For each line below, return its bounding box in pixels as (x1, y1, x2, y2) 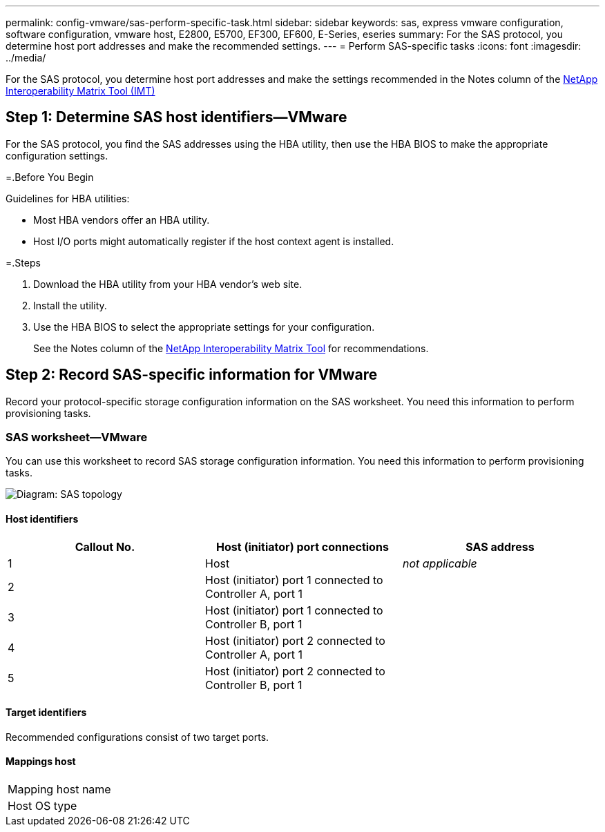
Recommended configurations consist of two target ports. (6, 731, 269, 743)
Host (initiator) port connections (216, 539, 389, 554)
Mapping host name (8, 782, 111, 797)
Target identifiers (6, 706, 87, 719)
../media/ (6, 52, 46, 64)
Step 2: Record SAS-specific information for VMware (6, 366, 378, 384)
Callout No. (75, 539, 135, 554)
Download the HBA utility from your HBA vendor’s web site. (33, 278, 302, 290)
